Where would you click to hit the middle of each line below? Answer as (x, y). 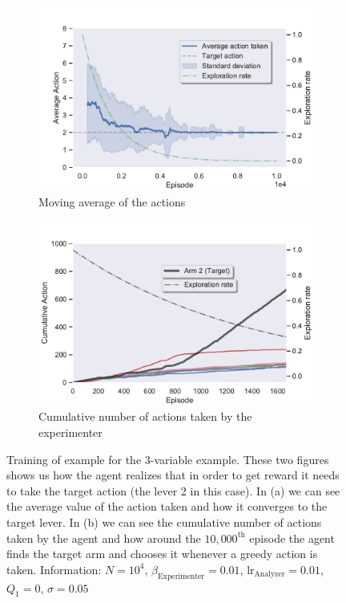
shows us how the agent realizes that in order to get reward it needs (173, 475)
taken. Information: (54, 569)
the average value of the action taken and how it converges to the (167, 506)
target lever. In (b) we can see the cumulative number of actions (164, 522)
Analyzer (270, 574)
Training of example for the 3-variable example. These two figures (168, 459)
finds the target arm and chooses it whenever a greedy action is (162, 554)
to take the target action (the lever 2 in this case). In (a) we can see (173, 490)
